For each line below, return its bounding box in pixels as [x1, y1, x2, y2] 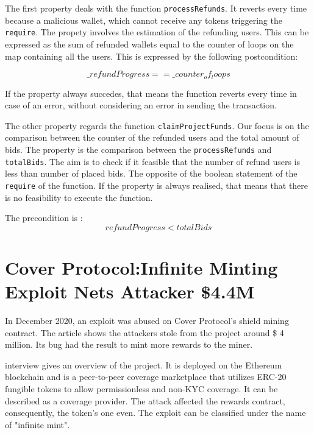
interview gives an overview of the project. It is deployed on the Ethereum [5, 358, 282, 371]
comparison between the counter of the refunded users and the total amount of [5, 131, 299, 144]
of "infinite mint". [5, 418, 70, 431]
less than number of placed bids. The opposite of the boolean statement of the [5, 167, 298, 180]
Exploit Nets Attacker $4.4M [5, 279, 255, 304]
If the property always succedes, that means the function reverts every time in [5, 86, 297, 99]
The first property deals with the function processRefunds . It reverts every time [5, 2, 307, 14]
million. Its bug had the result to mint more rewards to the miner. [5, 338, 253, 351]
